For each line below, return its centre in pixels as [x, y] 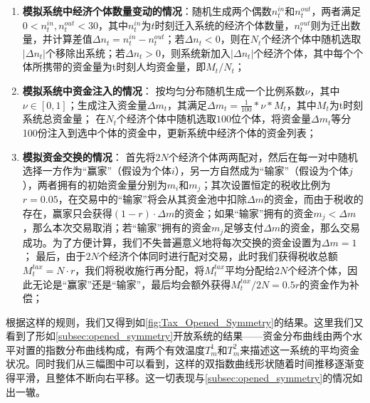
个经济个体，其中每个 [303, 52]
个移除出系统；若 [86, 52]
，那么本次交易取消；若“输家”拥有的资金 [117, 227]
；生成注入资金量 [107, 104]
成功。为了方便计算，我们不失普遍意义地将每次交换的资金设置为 [172, 242]
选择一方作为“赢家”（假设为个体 [97, 171]
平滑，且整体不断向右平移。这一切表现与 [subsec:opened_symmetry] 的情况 [184, 378]
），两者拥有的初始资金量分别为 [95, 184]
